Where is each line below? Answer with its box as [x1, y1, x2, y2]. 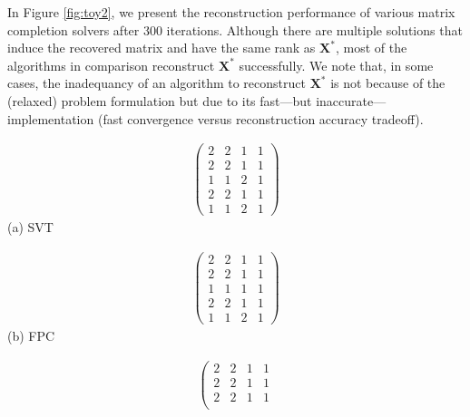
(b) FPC [7, 326, 55, 345]
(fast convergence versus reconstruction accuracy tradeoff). [97, 109, 424, 128]
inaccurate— [316, 91, 387, 110]
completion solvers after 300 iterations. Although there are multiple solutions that [7, 20, 463, 39]
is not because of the [330, 73, 446, 92]
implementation [7, 109, 94, 128]
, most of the [335, 38, 407, 57]
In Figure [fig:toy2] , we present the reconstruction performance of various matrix [7, 3, 455, 21]
